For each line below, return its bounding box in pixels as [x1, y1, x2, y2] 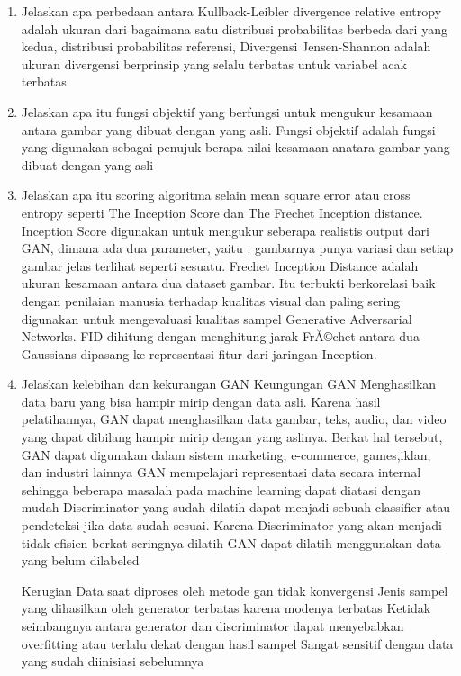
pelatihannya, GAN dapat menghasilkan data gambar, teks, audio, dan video [21, 410, 447, 428]
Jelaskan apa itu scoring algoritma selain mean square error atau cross [21, 185, 411, 204]
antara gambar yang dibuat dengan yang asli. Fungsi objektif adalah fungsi [21, 120, 436, 139]
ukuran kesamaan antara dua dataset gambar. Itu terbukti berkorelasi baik [21, 274, 436, 293]
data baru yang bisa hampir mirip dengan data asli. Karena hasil [21, 392, 381, 410]
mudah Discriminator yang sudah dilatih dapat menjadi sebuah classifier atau [21, 498, 451, 517]
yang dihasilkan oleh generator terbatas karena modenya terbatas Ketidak [21, 599, 431, 617]
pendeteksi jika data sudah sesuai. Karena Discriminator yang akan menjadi [21, 516, 442, 535]
